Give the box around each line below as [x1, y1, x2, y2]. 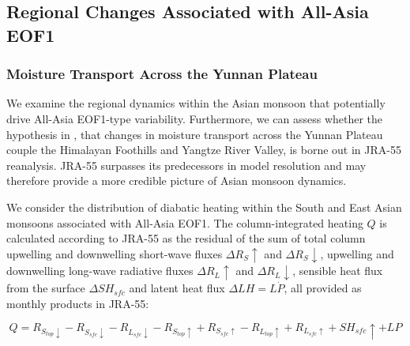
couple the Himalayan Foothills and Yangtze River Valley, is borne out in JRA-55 [6, 141, 401, 158]
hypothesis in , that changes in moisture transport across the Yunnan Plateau [6, 126, 383, 142]
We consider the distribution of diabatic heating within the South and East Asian [6, 198, 402, 215]
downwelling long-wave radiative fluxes [6, 262, 194, 279]
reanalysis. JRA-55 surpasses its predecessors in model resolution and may [6, 156, 367, 173]
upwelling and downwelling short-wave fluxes [6, 245, 223, 261]
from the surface [6, 280, 85, 296]
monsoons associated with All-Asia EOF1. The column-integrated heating [6, 214, 363, 231]
